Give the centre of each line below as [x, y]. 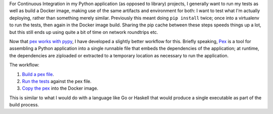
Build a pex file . [38, 74]
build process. [24, 105]
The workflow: [25, 65]
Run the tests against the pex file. [57, 81]
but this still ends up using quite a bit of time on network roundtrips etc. [84, 32]
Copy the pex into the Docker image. [60, 88]
